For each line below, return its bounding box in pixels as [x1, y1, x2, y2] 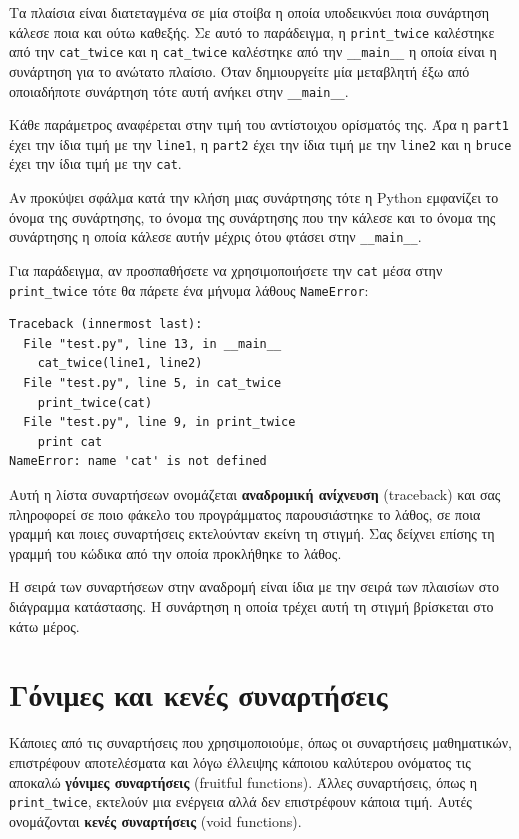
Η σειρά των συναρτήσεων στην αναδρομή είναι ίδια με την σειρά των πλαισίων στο [9, 576, 499, 597]
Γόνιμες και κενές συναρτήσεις [9, 674, 388, 715]
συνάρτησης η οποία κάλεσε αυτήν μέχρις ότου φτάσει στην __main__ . [9, 226, 422, 247]
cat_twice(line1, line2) [37, 356, 203, 371]
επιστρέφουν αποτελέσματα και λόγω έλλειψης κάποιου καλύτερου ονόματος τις [9, 751, 471, 772]
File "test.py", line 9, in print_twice [23, 415, 296, 430]
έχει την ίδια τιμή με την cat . [9, 153, 182, 174]
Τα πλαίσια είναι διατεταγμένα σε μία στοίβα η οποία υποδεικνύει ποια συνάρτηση [9, 2, 490, 22]
